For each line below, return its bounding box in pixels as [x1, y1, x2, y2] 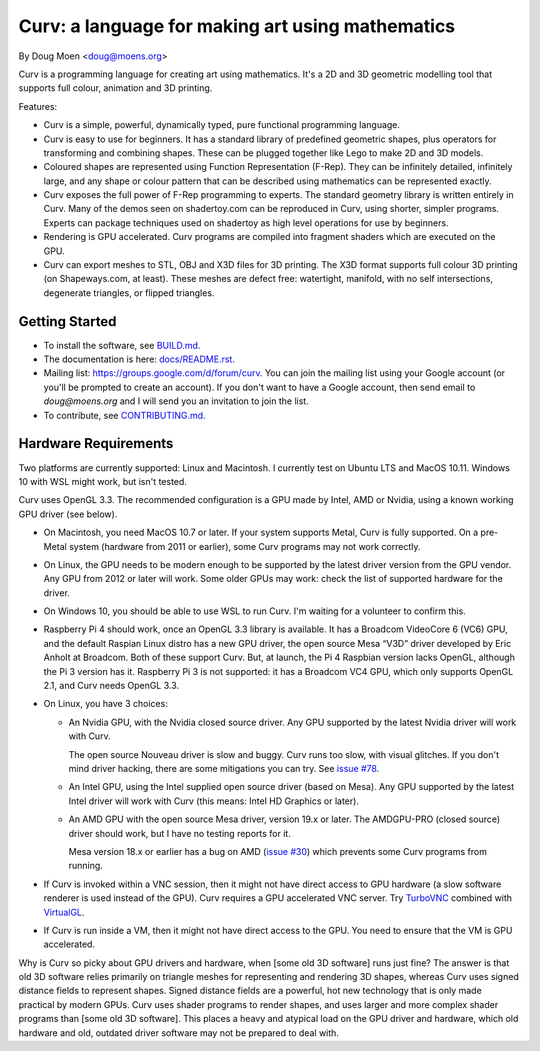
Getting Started [18, 313, 117, 330]
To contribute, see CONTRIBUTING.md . [43, 409, 206, 421]
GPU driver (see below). [18, 508, 118, 520]
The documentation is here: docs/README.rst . [43, 353, 235, 365]
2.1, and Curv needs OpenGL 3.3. [43, 680, 180, 692]
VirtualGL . [43, 906, 85, 918]
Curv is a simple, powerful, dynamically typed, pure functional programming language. [43, 119, 400, 131]
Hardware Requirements [18, 435, 174, 452]
